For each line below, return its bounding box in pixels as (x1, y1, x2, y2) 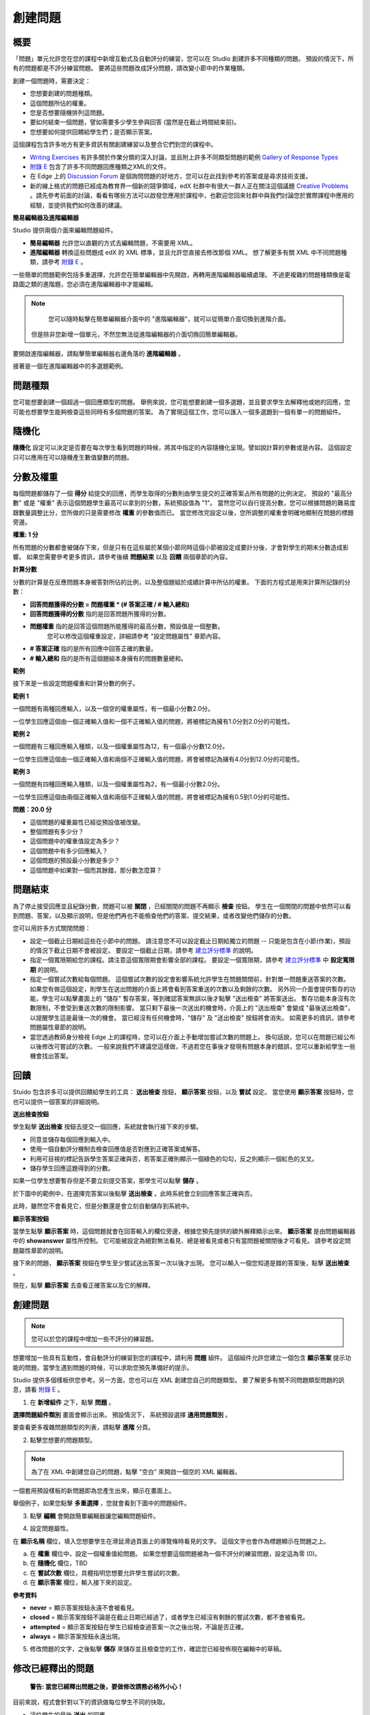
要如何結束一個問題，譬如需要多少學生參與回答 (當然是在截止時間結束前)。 (29, 118, 241, 126)
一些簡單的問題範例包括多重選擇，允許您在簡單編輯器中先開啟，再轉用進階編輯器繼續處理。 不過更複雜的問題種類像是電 (12, 270, 351, 279)
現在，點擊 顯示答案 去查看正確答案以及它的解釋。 (12, 1281, 154, 1289)
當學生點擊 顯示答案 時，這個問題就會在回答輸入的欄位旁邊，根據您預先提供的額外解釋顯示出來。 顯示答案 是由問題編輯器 (12, 1227, 356, 1235)
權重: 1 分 (12, 530, 39, 539)
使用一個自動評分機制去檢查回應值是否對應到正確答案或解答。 (29, 1145, 204, 1153)
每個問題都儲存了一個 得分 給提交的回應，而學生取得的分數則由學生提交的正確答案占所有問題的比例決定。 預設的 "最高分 (12, 489, 353, 497)
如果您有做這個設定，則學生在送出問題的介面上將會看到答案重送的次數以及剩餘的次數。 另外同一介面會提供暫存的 (29, 984, 349, 993)
